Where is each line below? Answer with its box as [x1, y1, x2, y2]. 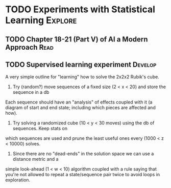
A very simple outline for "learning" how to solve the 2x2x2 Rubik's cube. [5, 74, 159, 80]
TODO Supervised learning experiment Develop [5, 60, 157, 69]
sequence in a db [12, 89, 50, 95]
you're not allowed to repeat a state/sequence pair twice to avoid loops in [5, 172, 160, 178]
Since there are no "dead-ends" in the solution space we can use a [12, 151, 154, 157]
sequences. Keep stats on [12, 126, 68, 132]
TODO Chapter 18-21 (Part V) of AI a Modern [5, 35, 148, 44]
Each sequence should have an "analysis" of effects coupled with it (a [5, 99, 153, 106]
